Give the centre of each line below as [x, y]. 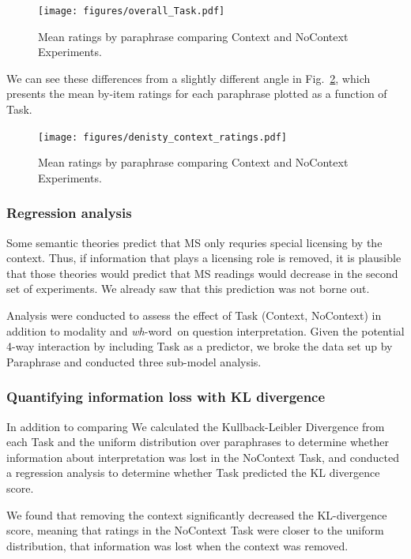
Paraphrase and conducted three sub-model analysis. [134, 361]
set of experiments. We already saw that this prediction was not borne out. [188, 289]
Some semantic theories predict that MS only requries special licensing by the [194, 242]
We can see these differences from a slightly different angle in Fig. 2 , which [189, 78]
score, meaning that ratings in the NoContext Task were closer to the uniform [195, 530]
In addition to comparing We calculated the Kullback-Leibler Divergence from [196, 426]
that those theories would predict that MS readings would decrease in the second [202, 273]
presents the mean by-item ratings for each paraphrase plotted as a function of [197, 94]
